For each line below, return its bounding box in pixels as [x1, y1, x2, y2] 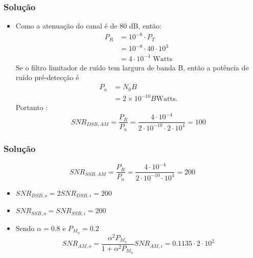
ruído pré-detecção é [15, 72, 79, 83]
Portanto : [15, 102, 48, 113]
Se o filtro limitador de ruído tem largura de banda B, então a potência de [15, 62, 249, 72]
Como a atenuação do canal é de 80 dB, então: [15, 20, 162, 31]
